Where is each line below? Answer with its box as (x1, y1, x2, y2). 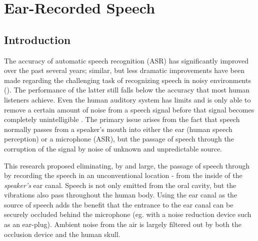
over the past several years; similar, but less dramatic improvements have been (4, 65, 244, 75)
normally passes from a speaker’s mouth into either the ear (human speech (4, 123, 232, 134)
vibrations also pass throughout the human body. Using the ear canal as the (4, 189, 237, 200)
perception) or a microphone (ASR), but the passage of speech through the (4, 133, 234, 144)
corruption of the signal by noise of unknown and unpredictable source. (4, 143, 222, 153)
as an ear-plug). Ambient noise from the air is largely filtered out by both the (4, 219, 241, 229)
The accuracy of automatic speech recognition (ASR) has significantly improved (4, 55, 248, 65)
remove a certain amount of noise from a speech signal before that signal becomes (4, 104, 254, 114)
